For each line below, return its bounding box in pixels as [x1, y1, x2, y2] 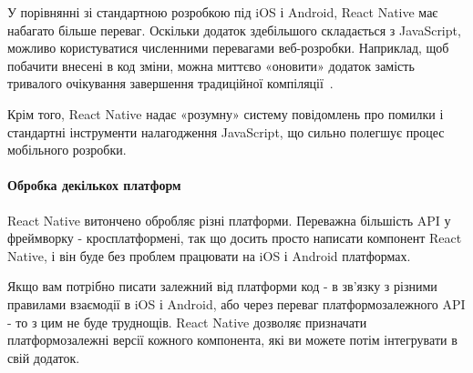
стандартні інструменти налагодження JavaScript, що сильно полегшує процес [7, 122, 445, 141]
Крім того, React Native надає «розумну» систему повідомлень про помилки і [7, 104, 444, 123]
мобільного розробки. [7, 140, 127, 159]
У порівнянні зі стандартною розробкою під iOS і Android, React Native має [7, 3, 438, 21]
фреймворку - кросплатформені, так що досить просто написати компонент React [7, 228, 462, 247]
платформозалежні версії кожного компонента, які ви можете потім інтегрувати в [7, 330, 458, 349]
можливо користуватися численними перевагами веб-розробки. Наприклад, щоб [7, 38, 449, 57]
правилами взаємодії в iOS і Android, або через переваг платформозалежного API [7, 294, 466, 313]
